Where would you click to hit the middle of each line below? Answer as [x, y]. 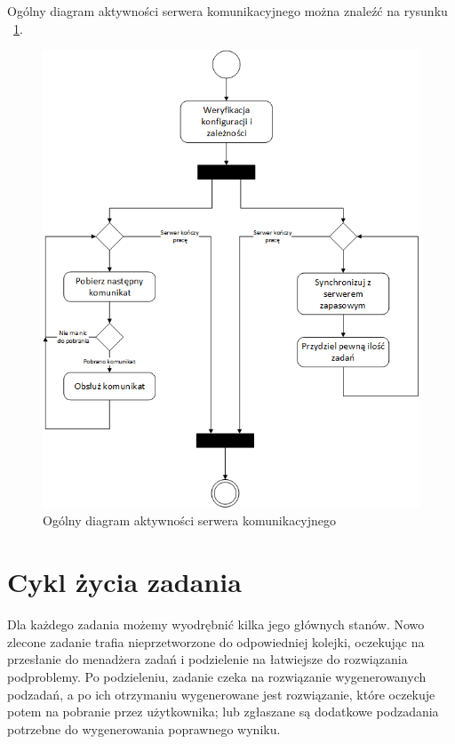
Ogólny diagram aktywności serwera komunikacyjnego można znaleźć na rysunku [227, 11]
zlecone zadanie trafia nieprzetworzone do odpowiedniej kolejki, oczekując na [216, 641]
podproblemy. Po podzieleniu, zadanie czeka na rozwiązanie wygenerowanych [217, 676]
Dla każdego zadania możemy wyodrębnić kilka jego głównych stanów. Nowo [216, 624]
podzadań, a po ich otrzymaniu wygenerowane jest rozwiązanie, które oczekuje [221, 694]
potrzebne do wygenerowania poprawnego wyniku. [144, 728]
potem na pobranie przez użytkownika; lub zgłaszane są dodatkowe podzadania [223, 712]
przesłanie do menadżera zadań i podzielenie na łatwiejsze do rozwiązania [208, 659]
